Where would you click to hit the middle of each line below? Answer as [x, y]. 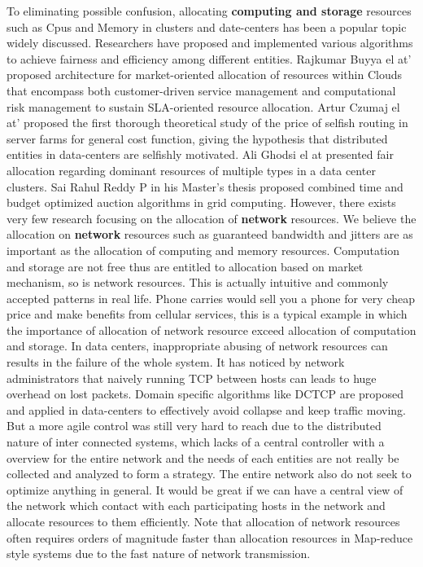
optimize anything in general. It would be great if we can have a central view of [205, 489]
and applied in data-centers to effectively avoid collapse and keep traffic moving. [206, 409]
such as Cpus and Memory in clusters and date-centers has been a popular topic [207, 26]
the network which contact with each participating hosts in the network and [196, 505]
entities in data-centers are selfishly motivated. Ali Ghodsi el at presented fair [200, 154]
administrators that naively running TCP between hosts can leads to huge [192, 378]
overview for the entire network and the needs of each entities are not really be [203, 457]
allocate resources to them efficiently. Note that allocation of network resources [203, 521]
